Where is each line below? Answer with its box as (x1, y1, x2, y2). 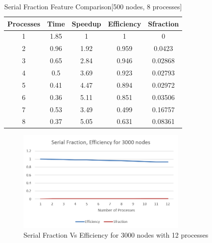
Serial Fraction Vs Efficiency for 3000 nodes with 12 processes (24, 230, 209, 240)
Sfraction (148, 18, 179, 28)
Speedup (71, 18, 101, 28)
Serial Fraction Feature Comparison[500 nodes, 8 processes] (4, 1, 182, 11)
